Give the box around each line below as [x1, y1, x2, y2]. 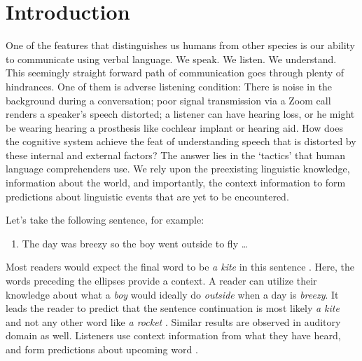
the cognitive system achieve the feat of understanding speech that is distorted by [6, 134, 356, 149]
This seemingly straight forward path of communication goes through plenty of [6, 65, 344, 80]
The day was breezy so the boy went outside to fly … [22, 236, 249, 250]
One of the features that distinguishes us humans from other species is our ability [6, 38, 356, 53]
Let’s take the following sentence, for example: [6, 212, 204, 227]
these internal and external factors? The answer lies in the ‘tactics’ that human [6, 147, 346, 162]
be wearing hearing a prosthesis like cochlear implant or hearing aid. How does [6, 120, 343, 135]
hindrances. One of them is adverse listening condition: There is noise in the [6, 79, 333, 93]
